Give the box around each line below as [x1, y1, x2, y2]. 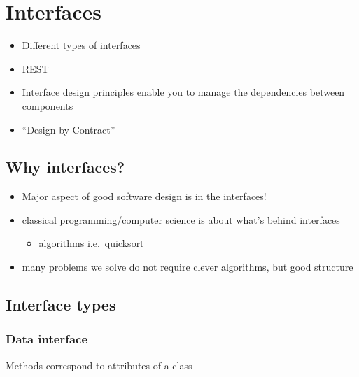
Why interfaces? [6, 156, 125, 178]
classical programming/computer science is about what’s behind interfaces [22, 212, 340, 227]
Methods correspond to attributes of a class [6, 357, 192, 372]
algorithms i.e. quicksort [38, 236, 144, 250]
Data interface [6, 330, 88, 348]
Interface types [6, 294, 116, 315]
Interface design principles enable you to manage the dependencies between [22, 85, 345, 99]
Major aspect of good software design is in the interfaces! [22, 189, 267, 204]
